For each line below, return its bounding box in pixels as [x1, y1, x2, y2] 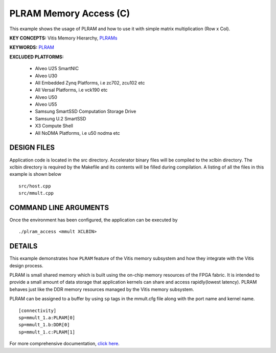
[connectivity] [18, 307, 57, 314]
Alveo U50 [35, 94, 57, 100]
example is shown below [9, 171, 61, 177]
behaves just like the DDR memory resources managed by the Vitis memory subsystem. [9, 286, 194, 292]
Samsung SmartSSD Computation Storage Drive [35, 108, 136, 115]
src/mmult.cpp [18, 190, 54, 196]
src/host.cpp [18, 183, 51, 189]
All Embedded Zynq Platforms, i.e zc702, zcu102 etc [35, 79, 145, 86]
